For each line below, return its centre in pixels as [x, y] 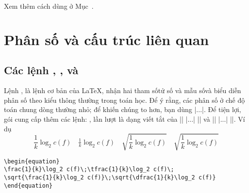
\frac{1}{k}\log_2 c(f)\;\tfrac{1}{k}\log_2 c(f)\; [89, 169]
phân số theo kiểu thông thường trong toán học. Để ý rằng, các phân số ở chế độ [124, 100]
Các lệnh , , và [41, 70]
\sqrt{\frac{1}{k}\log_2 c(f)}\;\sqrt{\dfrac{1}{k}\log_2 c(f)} [110, 177]
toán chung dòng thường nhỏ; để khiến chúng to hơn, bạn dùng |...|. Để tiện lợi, [123, 109]
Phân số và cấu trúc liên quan [107, 39]
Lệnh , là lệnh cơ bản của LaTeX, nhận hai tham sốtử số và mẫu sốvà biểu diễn [123, 90]
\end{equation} [28, 185]
